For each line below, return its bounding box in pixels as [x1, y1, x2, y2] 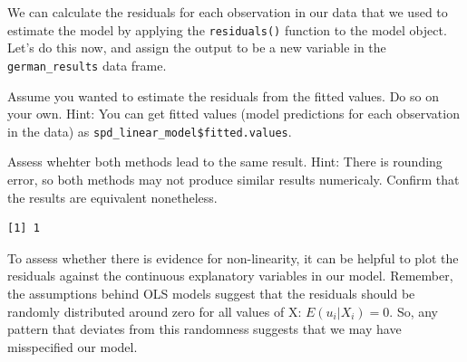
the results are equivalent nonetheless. [7, 187, 218, 206]
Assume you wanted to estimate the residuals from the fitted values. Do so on [7, 86, 439, 105]
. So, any [389, 301, 439, 320]
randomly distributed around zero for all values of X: [7, 301, 302, 320]
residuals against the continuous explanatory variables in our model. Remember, [7, 266, 453, 285]
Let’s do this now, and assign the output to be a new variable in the [7, 38, 386, 57]
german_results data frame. [7, 55, 167, 74]
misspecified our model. [7, 337, 138, 356]
